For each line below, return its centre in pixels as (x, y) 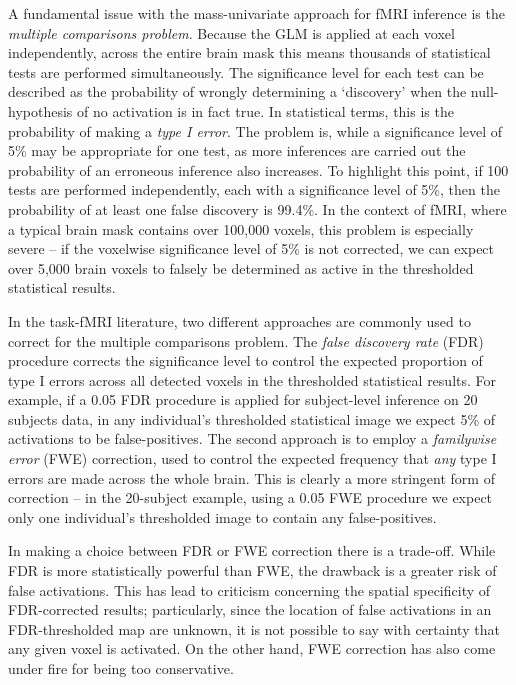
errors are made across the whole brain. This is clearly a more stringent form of (251, 477)
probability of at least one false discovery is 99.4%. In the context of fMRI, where (257, 208)
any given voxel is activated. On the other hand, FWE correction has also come (252, 648)
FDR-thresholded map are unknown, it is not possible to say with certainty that (254, 628)
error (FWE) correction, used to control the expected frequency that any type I (252, 458)
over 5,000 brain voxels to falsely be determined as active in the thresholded (241, 267)
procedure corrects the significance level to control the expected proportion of (245, 360)
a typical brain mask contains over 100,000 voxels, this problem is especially (241, 228)
